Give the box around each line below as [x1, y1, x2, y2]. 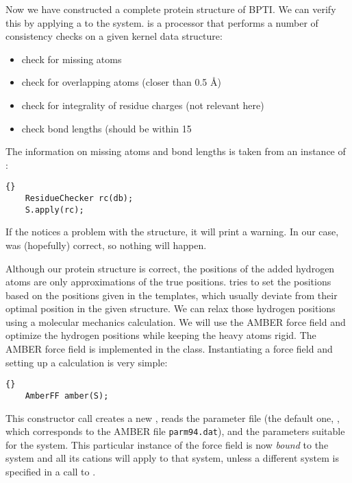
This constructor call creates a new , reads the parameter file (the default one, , [5, 410, 340, 425]
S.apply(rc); [25, 204, 84, 215]
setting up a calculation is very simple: [5, 355, 168, 369]
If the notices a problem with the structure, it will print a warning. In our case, [5, 224, 339, 239]
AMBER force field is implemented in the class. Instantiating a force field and [5, 342, 333, 356]
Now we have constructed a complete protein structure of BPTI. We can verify [5, 2, 336, 16]
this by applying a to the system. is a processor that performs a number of [5, 15, 318, 30]
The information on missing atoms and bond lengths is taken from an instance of [5, 144, 346, 158]
